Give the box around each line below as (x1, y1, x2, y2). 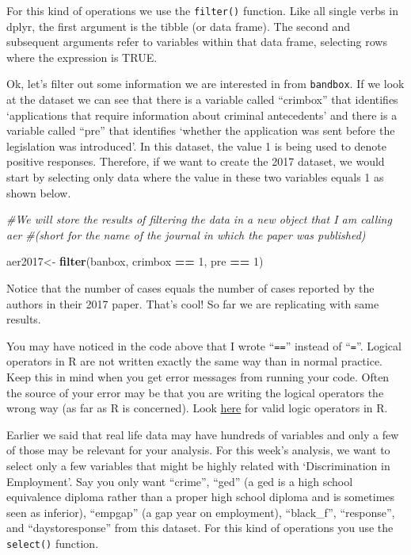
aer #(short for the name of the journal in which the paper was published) (6, 226, 366, 243)
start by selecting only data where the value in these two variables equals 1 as (6, 169, 384, 186)
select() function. (6, 535, 99, 551)
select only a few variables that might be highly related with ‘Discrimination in (6, 457, 390, 474)
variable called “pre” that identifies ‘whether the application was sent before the (6, 122, 395, 139)
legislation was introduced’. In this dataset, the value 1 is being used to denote (6, 137, 386, 154)
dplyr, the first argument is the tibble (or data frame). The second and (6, 17, 351, 34)
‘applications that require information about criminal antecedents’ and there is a (6, 106, 398, 123)
